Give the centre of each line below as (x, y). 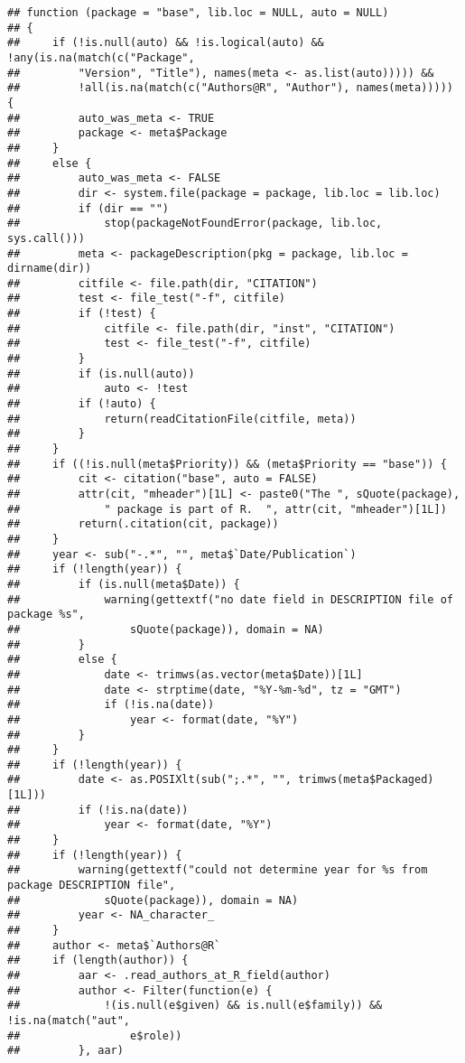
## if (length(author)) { (98, 960)
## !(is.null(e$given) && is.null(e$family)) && (195, 1006)
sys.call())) (46, 238)
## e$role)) (95, 1035)
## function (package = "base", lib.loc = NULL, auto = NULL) (198, 13)
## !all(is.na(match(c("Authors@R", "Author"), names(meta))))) (230, 88)
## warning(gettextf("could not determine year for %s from (218, 870)
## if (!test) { (82, 314)
